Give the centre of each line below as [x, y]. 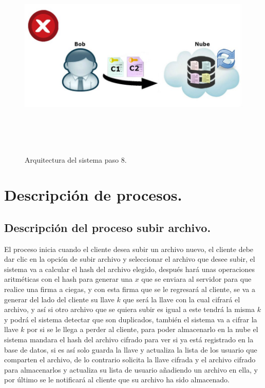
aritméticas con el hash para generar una [68, 279]
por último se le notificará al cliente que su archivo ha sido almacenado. [117, 380]
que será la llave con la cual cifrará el [182, 299]
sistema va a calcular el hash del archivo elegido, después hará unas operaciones [129, 269]
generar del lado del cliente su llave [59, 299]
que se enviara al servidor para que [196, 279]
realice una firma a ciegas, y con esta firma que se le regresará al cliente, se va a [130, 289]
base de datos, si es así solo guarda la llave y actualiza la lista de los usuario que [131, 349]
